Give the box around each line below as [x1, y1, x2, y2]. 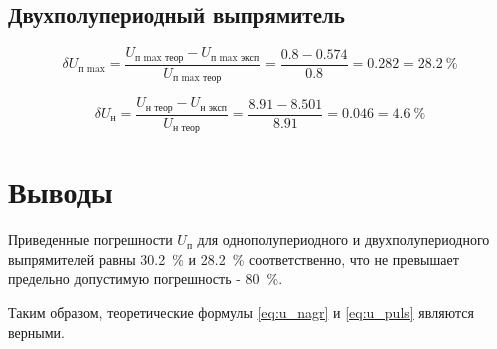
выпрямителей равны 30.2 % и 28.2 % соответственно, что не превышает [8, 248, 459, 269]
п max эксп [210, 52, 260, 63]
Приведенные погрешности [8, 229, 173, 250]
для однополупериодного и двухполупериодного [197, 229, 490, 250]
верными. [8, 321, 65, 342]
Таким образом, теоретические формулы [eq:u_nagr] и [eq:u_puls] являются [8, 301, 474, 322]
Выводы [8, 171, 113, 212]
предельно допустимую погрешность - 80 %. [8, 268, 283, 289]
